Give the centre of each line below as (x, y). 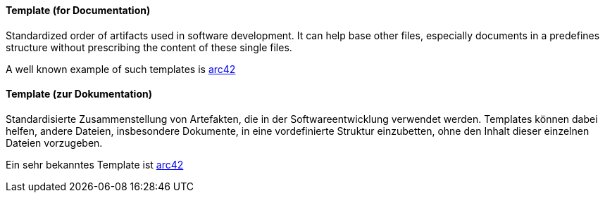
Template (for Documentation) (78, 10)
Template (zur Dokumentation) (79, 94)
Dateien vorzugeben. (54, 143)
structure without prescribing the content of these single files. (149, 47)
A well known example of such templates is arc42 (121, 69)
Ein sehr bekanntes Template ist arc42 (95, 164)
